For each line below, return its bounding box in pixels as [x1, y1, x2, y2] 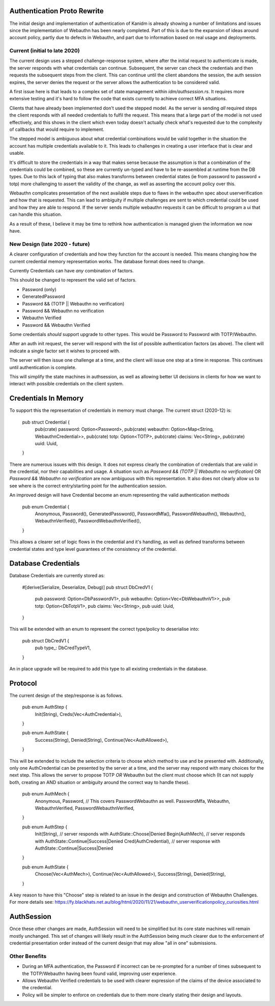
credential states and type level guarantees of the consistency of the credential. [9, 546, 177, 552]
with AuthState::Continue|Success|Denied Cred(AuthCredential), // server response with [35, 838, 221, 844]
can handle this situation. [9, 211, 62, 217]
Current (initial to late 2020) [9, 47, 80, 54]
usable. [9, 150, 25, 156]
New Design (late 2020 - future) [9, 240, 90, 247]
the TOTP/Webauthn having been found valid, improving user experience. [22, 970, 177, 976]
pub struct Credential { [22, 419, 70, 425]
